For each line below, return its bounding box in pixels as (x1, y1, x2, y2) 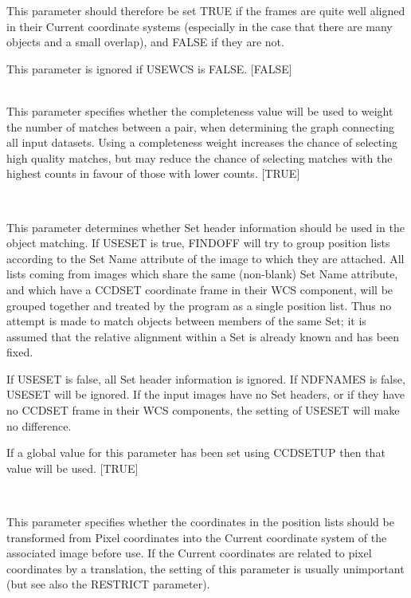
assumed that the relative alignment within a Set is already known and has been (6, 328, 400, 344)
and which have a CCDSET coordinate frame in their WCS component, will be (6, 281, 393, 297)
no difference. (6, 417, 72, 434)
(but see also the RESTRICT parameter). (6, 576, 210, 592)
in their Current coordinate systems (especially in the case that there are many (6, 18, 393, 34)
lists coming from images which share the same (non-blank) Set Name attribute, (6, 266, 398, 282)
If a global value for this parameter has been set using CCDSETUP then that (6, 444, 386, 461)
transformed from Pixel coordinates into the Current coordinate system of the (6, 529, 387, 545)
